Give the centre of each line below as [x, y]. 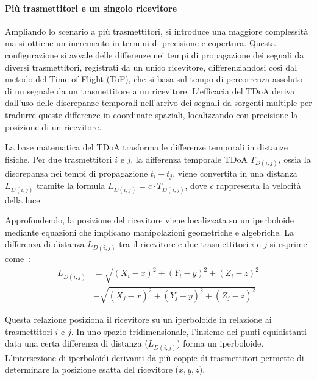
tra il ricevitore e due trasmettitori [184, 244]
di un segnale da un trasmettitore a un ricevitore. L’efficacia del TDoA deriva [150, 90]
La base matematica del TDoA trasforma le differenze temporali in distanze [146, 147]
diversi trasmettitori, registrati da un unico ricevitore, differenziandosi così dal [151, 67]
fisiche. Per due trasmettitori [59, 159]
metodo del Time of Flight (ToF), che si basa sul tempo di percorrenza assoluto [154, 79]
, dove [196, 185]
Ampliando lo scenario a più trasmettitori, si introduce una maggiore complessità [157, 31]
